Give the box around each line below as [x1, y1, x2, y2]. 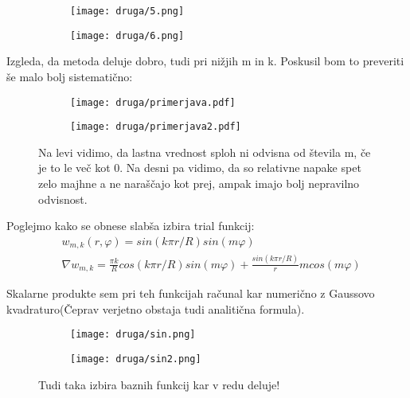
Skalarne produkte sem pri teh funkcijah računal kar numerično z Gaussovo [6, 285, 375, 302]
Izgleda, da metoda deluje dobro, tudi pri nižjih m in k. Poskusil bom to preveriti [6, 53, 404, 69]
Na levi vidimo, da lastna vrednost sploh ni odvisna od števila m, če [38, 143, 371, 160]
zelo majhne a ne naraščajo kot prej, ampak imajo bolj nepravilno [38, 175, 360, 191]
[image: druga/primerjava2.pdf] [70, 121, 241, 133]
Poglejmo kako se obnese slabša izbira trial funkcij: [6, 217, 255, 234]
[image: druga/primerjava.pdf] [70, 96, 236, 108]
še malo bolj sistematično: [6, 68, 133, 84]
